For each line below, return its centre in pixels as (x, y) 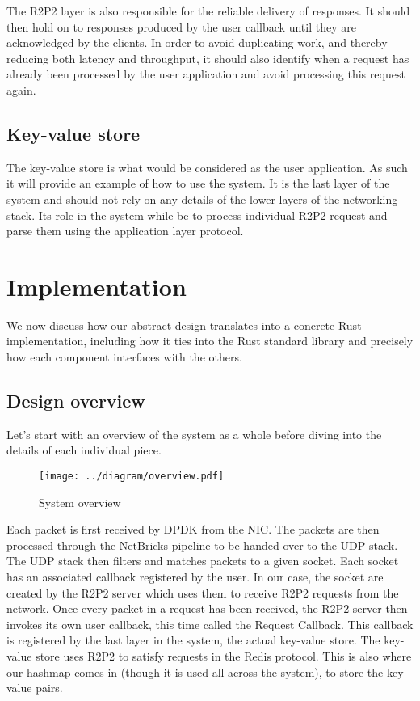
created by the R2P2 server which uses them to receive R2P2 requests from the (203, 592)
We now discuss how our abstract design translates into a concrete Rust (184, 325)
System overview (80, 502)
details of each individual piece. (84, 450)
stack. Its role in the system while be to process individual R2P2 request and (197, 215)
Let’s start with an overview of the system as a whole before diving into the (194, 434)
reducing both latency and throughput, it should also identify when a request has (208, 58)
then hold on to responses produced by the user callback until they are (181, 26)
